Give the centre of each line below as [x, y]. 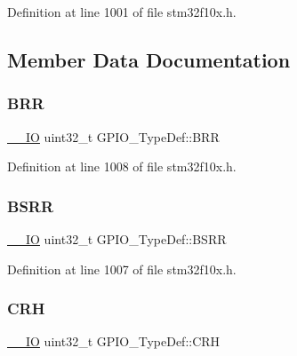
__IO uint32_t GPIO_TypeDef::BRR [113, 136]
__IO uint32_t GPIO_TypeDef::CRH [114, 341]
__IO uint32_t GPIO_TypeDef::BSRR [117, 239]
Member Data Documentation [149, 59]
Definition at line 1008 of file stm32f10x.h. [122, 166]
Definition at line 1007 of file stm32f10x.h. [122, 269]
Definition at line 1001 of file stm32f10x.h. [122, 12]
